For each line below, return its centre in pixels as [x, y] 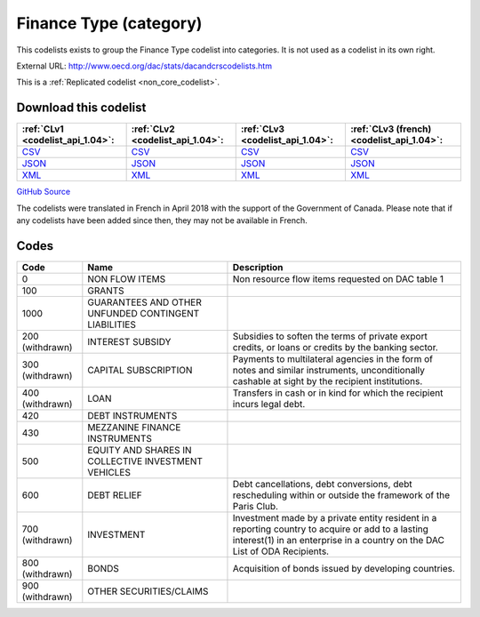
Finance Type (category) [109, 23]
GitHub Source [44, 192]
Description [258, 267]
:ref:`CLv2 [153, 129]
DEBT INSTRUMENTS [132, 415]
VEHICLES [109, 472]
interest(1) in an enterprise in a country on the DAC [338, 540]
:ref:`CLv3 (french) [391, 129]
